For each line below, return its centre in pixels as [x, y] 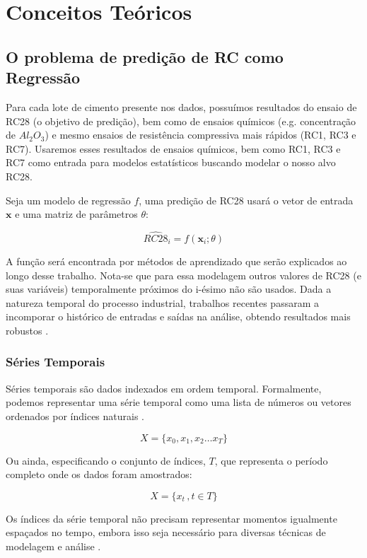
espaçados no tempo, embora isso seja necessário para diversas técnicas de [166, 532]
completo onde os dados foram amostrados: [99, 474]
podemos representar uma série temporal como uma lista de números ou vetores [179, 402]
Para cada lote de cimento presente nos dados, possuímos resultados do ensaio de [181, 106]
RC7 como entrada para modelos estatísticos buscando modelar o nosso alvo [171, 162]
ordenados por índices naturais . [75, 415]
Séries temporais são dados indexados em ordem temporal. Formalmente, [164, 388]
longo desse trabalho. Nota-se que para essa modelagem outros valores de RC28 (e [183, 275]
